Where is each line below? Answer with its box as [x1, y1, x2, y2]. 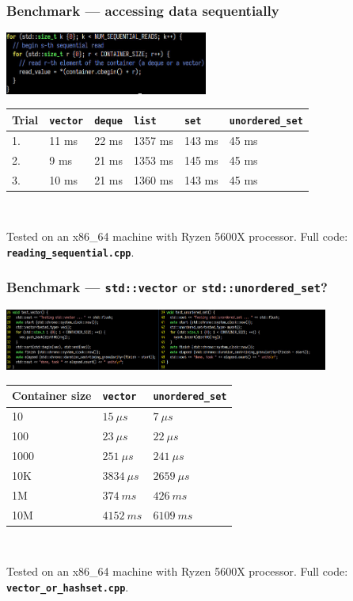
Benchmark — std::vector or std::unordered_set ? [6, 277, 328, 297]
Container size [12, 387, 92, 404]
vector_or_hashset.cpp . [6, 578, 129, 595]
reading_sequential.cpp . [6, 243, 135, 260]
